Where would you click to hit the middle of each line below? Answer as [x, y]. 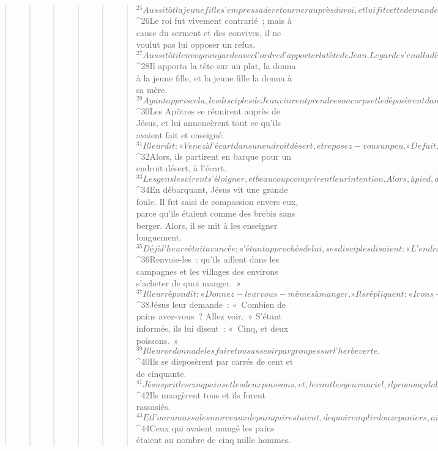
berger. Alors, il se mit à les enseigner [207, 225]
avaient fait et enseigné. [180, 134]
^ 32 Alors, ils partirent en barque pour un [213, 156]
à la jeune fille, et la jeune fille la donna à [214, 77]
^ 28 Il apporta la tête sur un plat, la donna [216, 65]
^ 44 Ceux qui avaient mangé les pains [205, 427]
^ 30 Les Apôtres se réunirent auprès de [208, 110]
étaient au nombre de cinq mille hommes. [213, 440]
